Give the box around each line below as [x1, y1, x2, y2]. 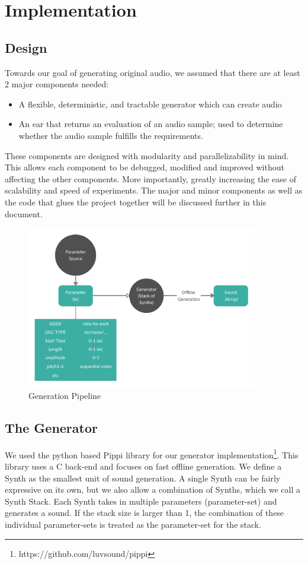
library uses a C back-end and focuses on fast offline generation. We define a [5, 460, 282, 472]
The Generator [5, 418, 98, 436]
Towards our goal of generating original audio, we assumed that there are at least [5, 66, 300, 78]
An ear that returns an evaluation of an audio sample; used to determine [18, 118, 283, 130]
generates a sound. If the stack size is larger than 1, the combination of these [5, 506, 284, 519]
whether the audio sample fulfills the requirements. [18, 129, 203, 141]
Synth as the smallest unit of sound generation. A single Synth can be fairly [5, 471, 281, 484]
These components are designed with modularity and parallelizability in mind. [5, 149, 289, 161]
